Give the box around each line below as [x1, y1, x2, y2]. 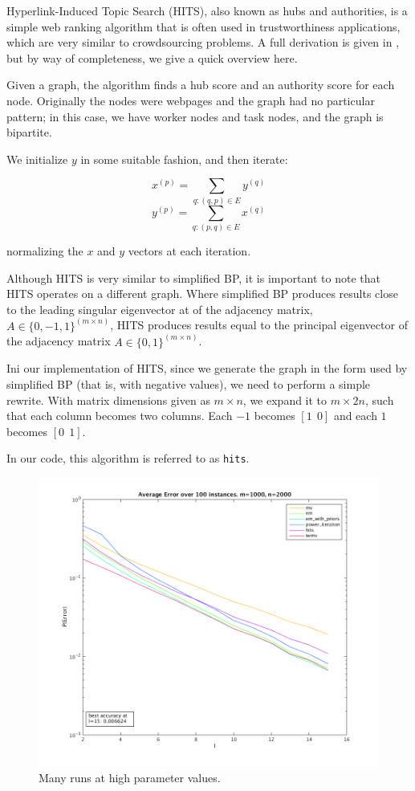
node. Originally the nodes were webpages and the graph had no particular [6, 92, 375, 108]
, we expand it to [242, 391, 328, 408]
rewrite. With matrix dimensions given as [6, 391, 210, 408]
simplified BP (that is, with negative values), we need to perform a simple [6, 376, 371, 393]
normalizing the [6, 243, 83, 259]
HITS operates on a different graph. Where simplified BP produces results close [6, 285, 398, 302]
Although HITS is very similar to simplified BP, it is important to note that [6, 269, 380, 286]
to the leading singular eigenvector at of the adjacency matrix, [6, 300, 313, 317]
